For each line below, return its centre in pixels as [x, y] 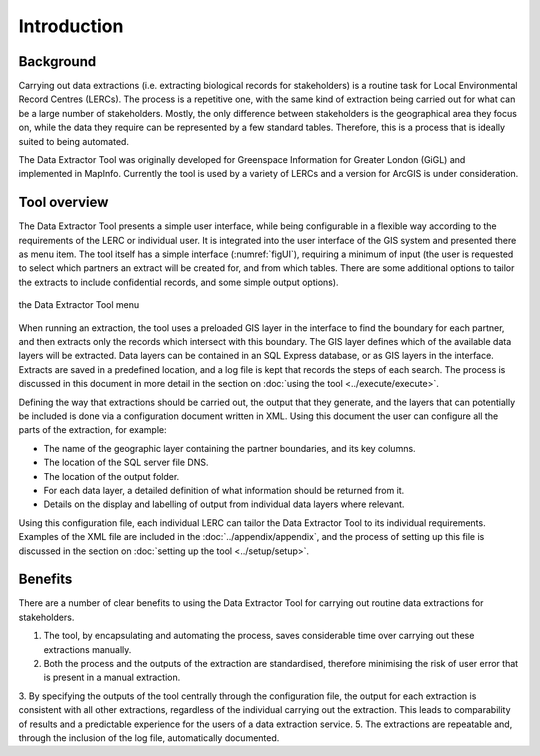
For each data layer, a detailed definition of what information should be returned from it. [224, 490]
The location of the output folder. [111, 476]
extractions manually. [87, 649]
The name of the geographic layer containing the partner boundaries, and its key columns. [229, 448]
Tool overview [63, 202]
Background [57, 61]
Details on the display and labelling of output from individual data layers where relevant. [224, 504]
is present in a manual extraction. [112, 677]
